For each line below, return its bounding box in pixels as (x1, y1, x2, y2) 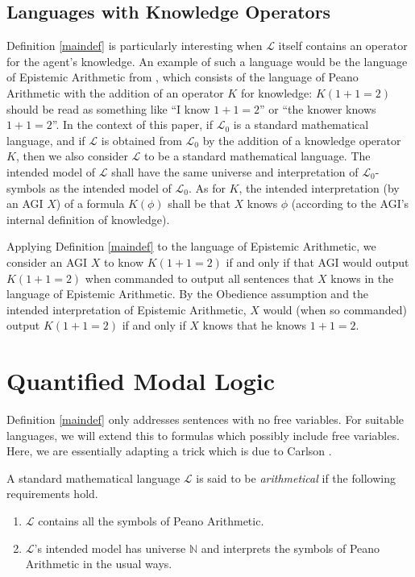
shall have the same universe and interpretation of (111, 163, 359, 180)
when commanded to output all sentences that (85, 269, 314, 286)
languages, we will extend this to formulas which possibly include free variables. (6, 426, 400, 443)
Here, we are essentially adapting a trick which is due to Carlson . (6, 442, 332, 459)
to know (104, 253, 144, 270)
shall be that (168, 195, 230, 212)
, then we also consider (15, 147, 128, 164)
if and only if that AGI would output (226, 253, 409, 270)
